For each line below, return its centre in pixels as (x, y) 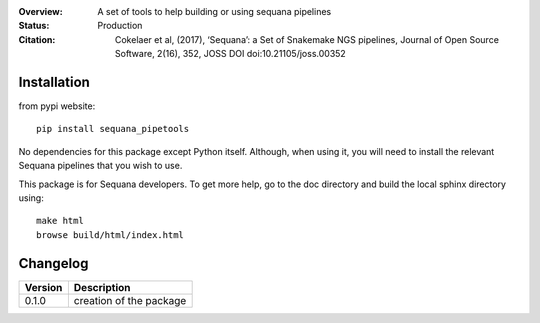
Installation (54, 81)
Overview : (41, 11)
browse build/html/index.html (110, 234)
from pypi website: (57, 106)
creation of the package (130, 300)
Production (120, 26)
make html (60, 221)
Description (102, 287)
